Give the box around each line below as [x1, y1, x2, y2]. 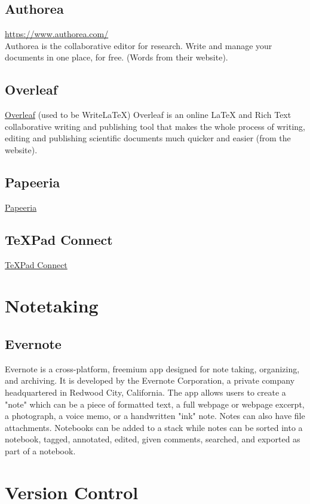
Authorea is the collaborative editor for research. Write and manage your [5, 39, 272, 51]
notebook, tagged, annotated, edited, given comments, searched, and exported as [5, 433, 300, 445]
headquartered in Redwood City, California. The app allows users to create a [5, 385, 286, 398]
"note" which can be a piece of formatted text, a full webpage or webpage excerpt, [5, 397, 305, 410]
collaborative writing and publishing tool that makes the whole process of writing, [5, 120, 305, 132]
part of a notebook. [5, 444, 76, 457]
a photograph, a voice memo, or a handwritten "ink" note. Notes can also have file [5, 409, 305, 422]
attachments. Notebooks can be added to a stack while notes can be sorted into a [5, 421, 303, 433]
